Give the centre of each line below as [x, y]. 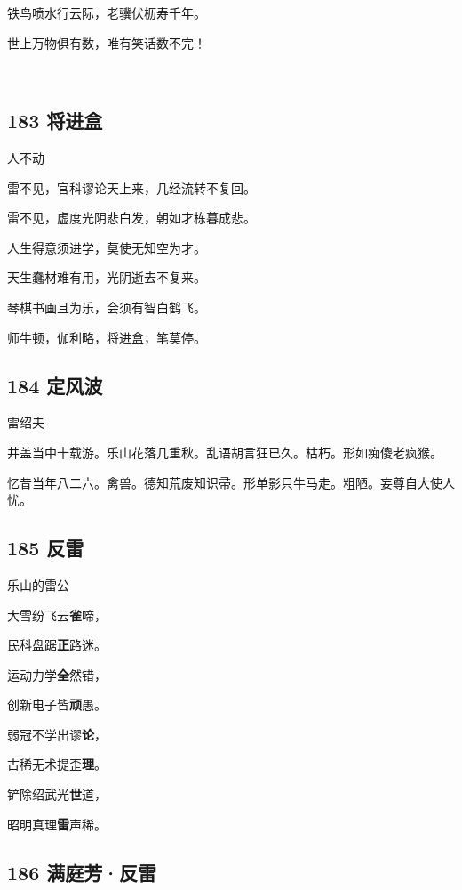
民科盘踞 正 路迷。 [57, 645]
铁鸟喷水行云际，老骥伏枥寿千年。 [107, 12]
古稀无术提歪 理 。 [57, 764]
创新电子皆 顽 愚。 [57, 704]
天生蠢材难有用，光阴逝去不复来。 [107, 277]
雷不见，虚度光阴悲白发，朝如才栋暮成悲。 [131, 218]
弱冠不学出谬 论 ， [57, 734]
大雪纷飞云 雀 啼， [57, 615]
